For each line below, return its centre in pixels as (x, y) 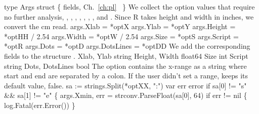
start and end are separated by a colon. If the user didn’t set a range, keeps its (126, 76)
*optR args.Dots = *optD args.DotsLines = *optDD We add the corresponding (127, 46)
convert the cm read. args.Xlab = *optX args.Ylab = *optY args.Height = (120, 26)
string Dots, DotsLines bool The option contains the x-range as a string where (125, 66)
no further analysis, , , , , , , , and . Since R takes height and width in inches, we (129, 16)
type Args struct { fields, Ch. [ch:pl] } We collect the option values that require (129, 7)
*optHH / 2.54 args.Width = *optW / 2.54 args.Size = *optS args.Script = (121, 36)
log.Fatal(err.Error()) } (40, 105)
